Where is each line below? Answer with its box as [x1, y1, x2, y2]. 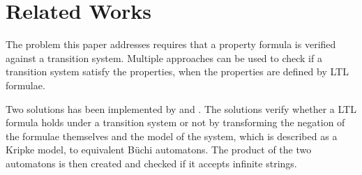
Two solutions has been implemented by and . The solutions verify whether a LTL [6, 101, 356, 116]
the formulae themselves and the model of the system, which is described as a [6, 128, 338, 143]
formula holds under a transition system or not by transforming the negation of [6, 115, 345, 130]
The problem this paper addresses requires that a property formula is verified [6, 37, 336, 52]
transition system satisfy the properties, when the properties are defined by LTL [6, 64, 349, 79]
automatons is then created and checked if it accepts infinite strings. [6, 155, 297, 170]
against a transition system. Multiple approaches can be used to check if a [6, 50, 322, 65]
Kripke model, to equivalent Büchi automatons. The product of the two [6, 142, 312, 157]
